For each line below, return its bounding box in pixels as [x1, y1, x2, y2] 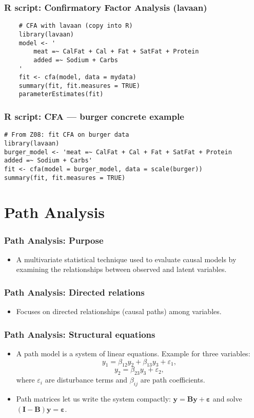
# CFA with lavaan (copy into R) [18, 22, 133, 30]
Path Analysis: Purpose [4, 233, 104, 246]
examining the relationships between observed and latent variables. [16, 264, 227, 275]
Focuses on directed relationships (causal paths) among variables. [16, 306, 222, 317]
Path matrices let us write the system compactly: [16, 393, 171, 404]
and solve [212, 393, 242, 404]
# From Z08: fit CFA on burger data [4, 131, 129, 139]
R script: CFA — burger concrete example [4, 110, 184, 123]
